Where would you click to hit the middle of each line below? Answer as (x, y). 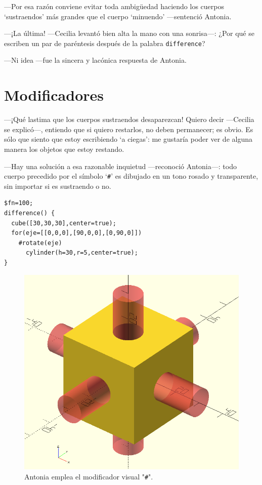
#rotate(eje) (40, 243)
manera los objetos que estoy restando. (64, 149)
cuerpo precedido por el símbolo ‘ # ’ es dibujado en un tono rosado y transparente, (131, 176)
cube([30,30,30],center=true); (64, 223)
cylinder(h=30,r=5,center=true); (82, 253)
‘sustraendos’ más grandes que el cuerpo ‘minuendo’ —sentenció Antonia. (118, 16)
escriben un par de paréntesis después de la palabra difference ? (105, 43)
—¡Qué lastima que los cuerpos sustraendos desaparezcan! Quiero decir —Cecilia (129, 119)
